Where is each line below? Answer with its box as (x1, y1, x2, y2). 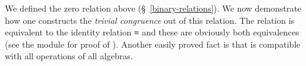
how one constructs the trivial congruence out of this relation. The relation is (5, 13, 295, 26)
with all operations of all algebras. (5, 50, 133, 62)
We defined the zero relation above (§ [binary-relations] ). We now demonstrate (5, 2, 302, 14)
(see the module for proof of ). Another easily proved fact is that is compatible (5, 37, 300, 50)
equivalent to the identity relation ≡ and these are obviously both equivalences (5, 26, 299, 38)
